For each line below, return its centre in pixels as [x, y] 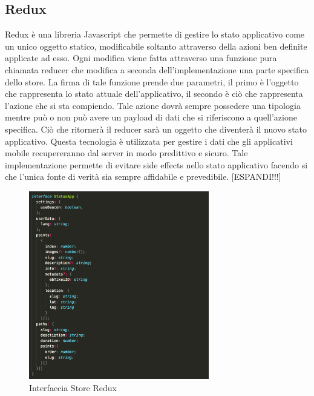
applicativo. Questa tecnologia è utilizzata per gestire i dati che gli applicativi [149, 141]
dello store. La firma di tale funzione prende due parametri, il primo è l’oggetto [152, 81]
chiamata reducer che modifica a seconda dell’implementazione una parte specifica [157, 69]
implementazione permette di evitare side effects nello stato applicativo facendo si [156, 164]
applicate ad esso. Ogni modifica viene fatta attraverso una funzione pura [141, 58]
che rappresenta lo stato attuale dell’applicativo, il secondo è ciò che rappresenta [154, 94]
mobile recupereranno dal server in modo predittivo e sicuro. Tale [126, 153]
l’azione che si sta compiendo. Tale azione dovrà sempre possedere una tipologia [153, 105]
